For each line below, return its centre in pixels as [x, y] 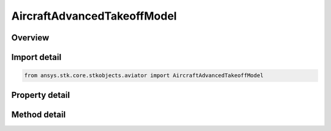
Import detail [36, 57]
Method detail [39, 114]
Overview [30, 38]
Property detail [41, 95]
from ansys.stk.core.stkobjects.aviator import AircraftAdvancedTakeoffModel [144, 76]
